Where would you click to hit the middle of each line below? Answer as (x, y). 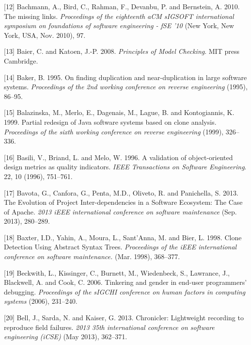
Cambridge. (21, 60)
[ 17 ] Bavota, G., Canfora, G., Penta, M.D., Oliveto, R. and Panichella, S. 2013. (121, 192)
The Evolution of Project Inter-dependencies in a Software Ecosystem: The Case (123, 202)
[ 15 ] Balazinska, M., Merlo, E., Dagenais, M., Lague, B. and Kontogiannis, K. (119, 112)
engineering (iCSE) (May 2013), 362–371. (66, 337)
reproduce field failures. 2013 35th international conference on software (109, 327)
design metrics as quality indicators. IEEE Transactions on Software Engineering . (125, 167)
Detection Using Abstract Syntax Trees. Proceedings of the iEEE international (120, 247)
